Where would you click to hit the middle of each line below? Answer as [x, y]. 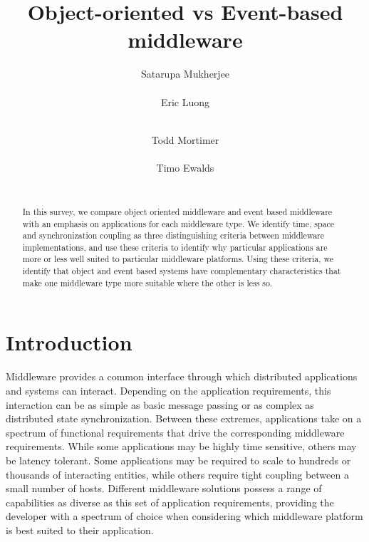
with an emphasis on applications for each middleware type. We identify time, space [178, 223]
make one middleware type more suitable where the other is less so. [147, 282]
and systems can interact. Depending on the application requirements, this [168, 390]
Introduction [69, 342]
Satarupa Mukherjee [185, 74]
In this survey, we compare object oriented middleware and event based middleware [177, 211]
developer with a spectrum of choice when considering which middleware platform [184, 516]
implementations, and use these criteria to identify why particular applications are [175, 247]
